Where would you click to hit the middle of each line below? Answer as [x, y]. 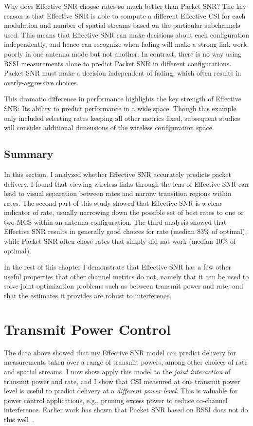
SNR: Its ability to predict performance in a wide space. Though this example [120, 108]
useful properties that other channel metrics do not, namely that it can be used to [126, 276]
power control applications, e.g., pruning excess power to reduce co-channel [116, 400]
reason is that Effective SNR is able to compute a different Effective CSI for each [125, 15]
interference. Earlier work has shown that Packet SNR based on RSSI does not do [126, 410]
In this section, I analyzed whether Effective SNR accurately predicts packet [117, 174]
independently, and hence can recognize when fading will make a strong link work [126, 44]
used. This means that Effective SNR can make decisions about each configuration [126, 34]
